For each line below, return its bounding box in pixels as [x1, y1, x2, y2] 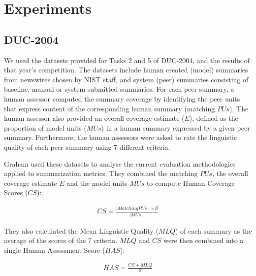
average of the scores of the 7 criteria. [4, 235, 118, 245]
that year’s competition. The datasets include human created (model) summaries [4, 65, 248, 75]
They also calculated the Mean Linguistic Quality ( [4, 225, 159, 236]
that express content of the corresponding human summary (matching [4, 103, 215, 113]
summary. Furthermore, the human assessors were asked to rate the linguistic [4, 132, 237, 142]
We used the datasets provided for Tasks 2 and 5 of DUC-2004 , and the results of [4, 55, 250, 65]
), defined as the [189, 113, 238, 123]
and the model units [66, 177, 128, 188]
